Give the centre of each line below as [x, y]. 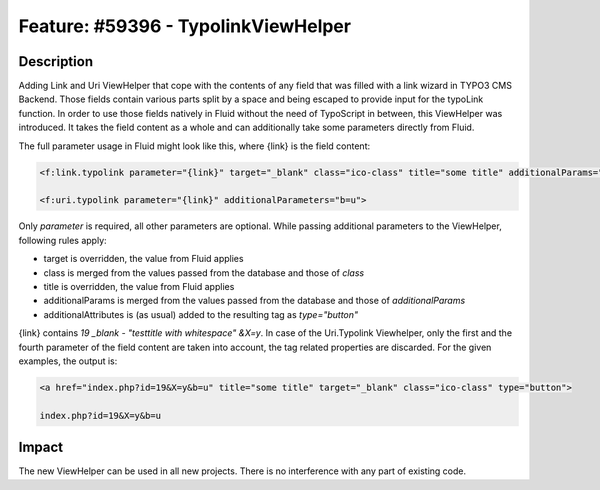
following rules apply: [62, 240]
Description [56, 61]
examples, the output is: [68, 361]
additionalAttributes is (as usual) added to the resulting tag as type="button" [201, 314]
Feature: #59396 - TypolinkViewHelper [185, 26]
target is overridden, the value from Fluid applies [143, 259]
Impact [41, 447]
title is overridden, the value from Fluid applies [139, 286]
